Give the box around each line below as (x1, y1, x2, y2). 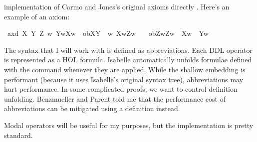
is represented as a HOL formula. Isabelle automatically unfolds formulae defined (4, 54, 252, 65)
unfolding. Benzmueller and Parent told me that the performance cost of (4, 93, 226, 104)
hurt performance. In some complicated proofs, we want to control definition (4, 84, 238, 94)
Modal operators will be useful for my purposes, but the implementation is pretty (4, 120, 254, 130)
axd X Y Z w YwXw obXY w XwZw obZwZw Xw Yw (7, 28, 209, 38)
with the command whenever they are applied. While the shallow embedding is (4, 64, 246, 74)
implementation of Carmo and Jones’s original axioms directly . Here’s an (4, 1, 230, 11)
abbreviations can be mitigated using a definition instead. (4, 103, 180, 114)
